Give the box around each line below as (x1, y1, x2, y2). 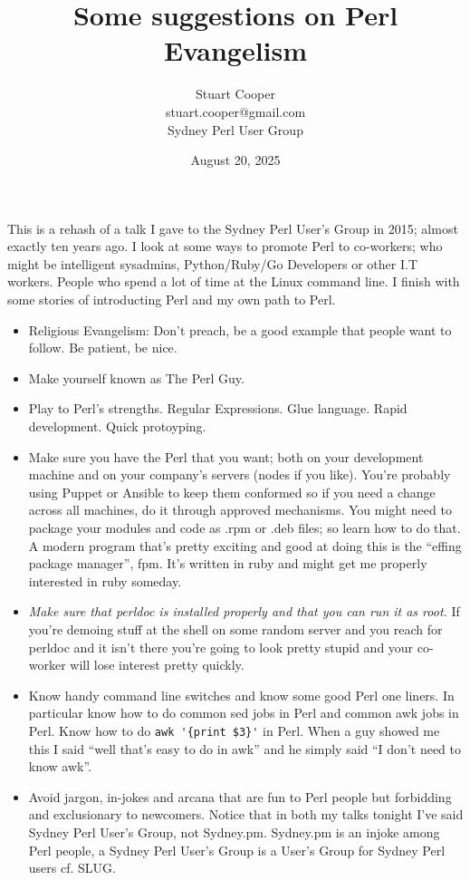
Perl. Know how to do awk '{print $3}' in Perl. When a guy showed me (28, 720, 440, 740)
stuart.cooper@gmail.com (165, 102, 306, 121)
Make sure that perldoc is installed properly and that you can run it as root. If (28, 602, 460, 621)
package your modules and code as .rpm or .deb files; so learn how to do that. (28, 518, 461, 537)
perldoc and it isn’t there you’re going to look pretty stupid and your (28, 637, 414, 656)
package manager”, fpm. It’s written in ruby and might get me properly (28, 554, 427, 573)
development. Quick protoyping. (28, 417, 206, 436)
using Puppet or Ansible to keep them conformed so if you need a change (28, 482, 436, 501)
